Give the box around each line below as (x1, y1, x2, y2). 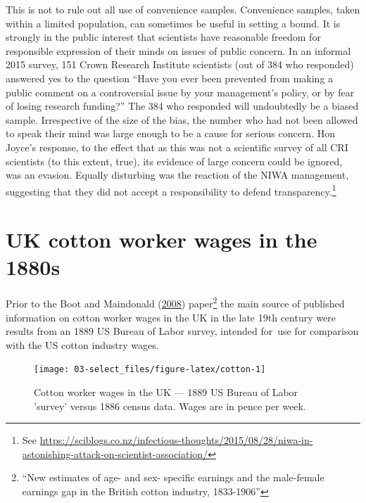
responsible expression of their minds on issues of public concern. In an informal (6, 43, 351, 58)
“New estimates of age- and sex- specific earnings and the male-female (22, 470, 324, 485)
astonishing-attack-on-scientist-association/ (22, 446, 208, 461)
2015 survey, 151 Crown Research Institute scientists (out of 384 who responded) (6, 57, 354, 72)
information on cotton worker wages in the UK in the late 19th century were (6, 310, 336, 324)
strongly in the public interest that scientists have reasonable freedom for (6, 30, 321, 44)
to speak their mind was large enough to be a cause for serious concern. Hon (6, 126, 335, 141)
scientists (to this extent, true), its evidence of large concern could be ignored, (6, 153, 343, 168)
